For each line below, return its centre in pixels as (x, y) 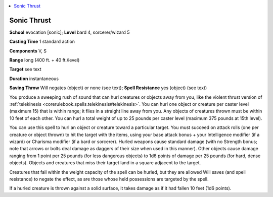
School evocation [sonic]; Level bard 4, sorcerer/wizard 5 (70, 32)
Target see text (25, 69)
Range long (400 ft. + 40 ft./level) (44, 60)
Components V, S (28, 51)
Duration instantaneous (34, 79)
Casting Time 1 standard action (42, 42)
